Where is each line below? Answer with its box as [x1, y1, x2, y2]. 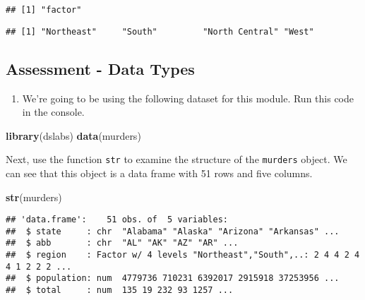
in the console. [22, 104, 85, 119]
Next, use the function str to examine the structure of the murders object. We [6, 152, 347, 167]
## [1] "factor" [6, 5, 82, 15]
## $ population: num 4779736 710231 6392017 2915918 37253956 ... [6, 273, 340, 284]
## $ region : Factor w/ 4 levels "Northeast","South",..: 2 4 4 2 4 [6, 250, 360, 260]
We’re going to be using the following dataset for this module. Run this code [22, 90, 354, 105]
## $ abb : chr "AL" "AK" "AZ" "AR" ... [6, 238, 239, 248]
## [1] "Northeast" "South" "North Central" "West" [6, 26, 314, 37]
